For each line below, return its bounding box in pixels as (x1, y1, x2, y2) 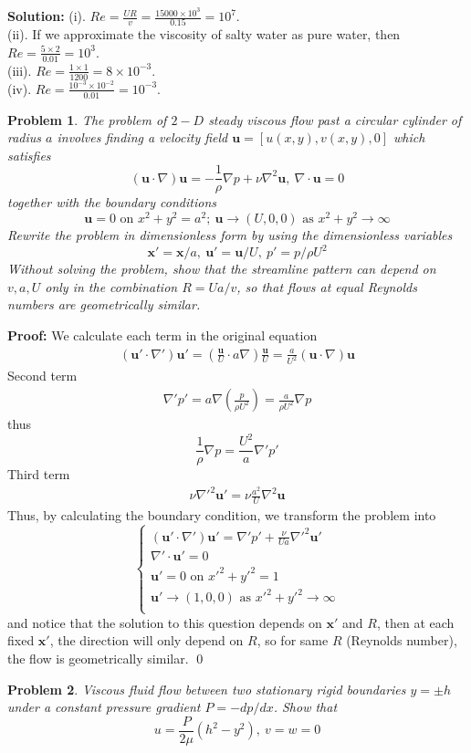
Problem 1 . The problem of (7, 110, 167, 129)
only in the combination (45, 277, 178, 296)
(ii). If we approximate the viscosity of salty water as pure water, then (7, 25, 401, 44)
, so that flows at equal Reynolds (236, 277, 417, 296)
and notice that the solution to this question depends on (7, 612, 322, 632)
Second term (7, 366, 78, 385)
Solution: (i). (7, 6, 86, 26)
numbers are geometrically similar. (7, 295, 201, 314)
